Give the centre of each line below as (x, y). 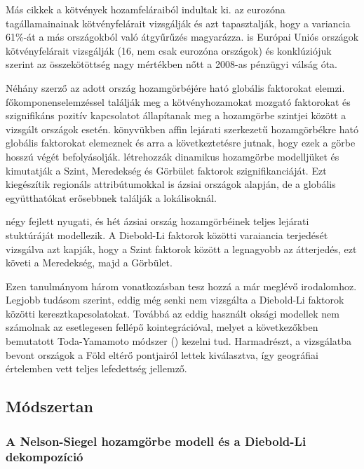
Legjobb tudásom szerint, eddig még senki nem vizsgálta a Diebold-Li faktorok (175, 300)
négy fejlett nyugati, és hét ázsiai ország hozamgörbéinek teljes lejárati (157, 221)
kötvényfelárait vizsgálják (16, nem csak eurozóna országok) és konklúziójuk (169, 50)
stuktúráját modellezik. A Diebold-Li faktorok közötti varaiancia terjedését (167, 234)
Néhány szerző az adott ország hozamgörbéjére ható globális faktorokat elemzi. (175, 87)
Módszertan (49, 406)
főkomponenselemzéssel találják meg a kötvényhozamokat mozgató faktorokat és (178, 101)
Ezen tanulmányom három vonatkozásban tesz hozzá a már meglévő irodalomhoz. (181, 286)
